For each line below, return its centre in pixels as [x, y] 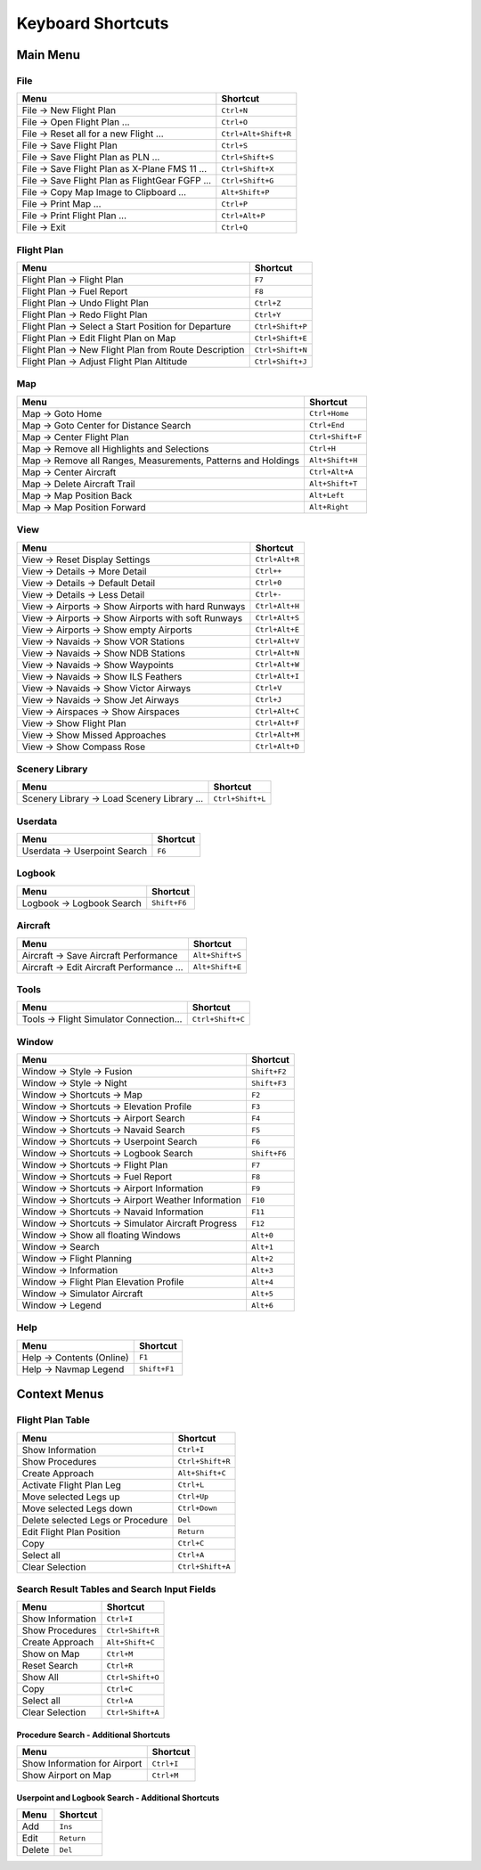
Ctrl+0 [269, 583]
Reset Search [50, 1666]
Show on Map [51, 1654]
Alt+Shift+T [333, 484]
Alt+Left [326, 496]
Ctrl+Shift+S [248, 157]
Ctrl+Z [268, 303]
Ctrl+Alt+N [277, 653]
